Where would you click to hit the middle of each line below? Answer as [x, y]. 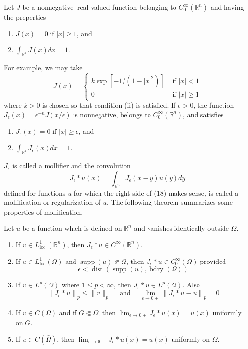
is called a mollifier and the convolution [72, 165]
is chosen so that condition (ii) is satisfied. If [109, 105]
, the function [214, 105]
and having [227, 7]
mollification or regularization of [52, 202]
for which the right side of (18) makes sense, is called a [156, 192]
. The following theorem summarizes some [170, 202]
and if [68, 312]
